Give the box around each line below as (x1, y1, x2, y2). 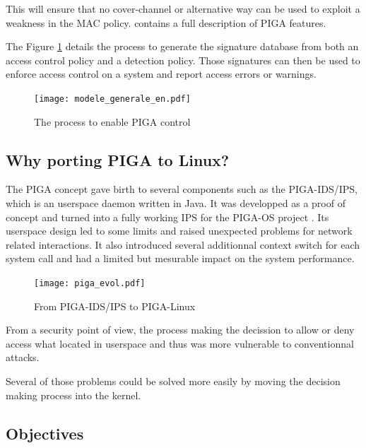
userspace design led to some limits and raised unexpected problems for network (6, 223, 353, 238)
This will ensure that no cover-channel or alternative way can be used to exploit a (6, 1, 360, 16)
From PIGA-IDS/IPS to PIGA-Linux (34, 298, 196, 313)
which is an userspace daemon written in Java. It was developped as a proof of (6, 196, 346, 211)
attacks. (6, 350, 40, 365)
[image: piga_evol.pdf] (34, 278, 146, 288)
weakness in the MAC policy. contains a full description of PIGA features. (6, 15, 326, 30)
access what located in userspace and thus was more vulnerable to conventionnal (6, 336, 354, 350)
